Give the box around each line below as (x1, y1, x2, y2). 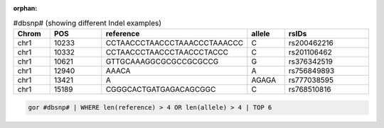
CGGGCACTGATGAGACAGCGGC (105, 84, 216, 94)
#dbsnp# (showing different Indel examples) (13, 18, 162, 28)
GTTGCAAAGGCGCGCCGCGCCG (105, 57, 219, 66)
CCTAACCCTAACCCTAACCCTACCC (105, 47, 229, 57)
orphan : (13, 4, 38, 12)
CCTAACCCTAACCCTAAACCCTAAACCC (105, 37, 244, 47)
